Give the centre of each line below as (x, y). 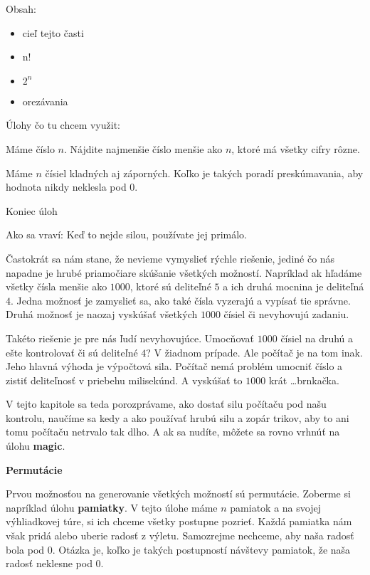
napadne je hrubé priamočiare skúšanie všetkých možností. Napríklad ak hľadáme (184, 272)
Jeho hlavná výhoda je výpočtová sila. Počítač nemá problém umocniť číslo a (174, 366)
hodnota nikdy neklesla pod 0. (72, 187)
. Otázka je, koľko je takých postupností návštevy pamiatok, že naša (201, 549)
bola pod (25, 549)
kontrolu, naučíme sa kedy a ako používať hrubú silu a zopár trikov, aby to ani (178, 417)
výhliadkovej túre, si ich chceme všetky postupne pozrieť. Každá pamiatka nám (179, 521)
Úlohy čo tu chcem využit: (63, 125)
